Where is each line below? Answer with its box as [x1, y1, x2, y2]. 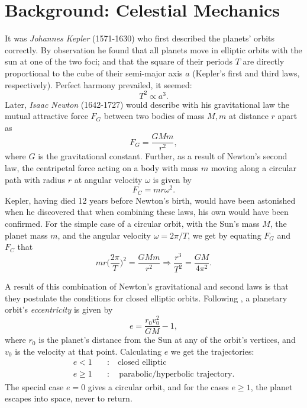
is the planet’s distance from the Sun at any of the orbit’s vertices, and [38, 333, 296, 346]
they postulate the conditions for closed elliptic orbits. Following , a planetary [5, 291, 287, 304]
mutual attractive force [5, 110, 88, 122]
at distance [228, 110, 269, 122]
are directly [243, 55, 285, 68]
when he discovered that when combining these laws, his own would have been [5, 205, 289, 218]
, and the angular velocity [57, 229, 151, 241]
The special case [5, 380, 64, 393]
